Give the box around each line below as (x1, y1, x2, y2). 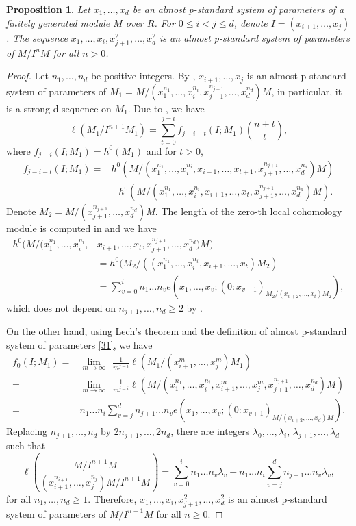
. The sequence (6, 30, 68, 45)
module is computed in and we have (6, 221, 157, 236)
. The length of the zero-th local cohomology (155, 204, 342, 218)
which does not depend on (6, 300, 116, 314)
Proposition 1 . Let (6, 2, 90, 16)
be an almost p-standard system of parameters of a (132, 2, 344, 16)
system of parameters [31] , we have (6, 337, 153, 351)
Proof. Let (6, 68, 49, 83)
